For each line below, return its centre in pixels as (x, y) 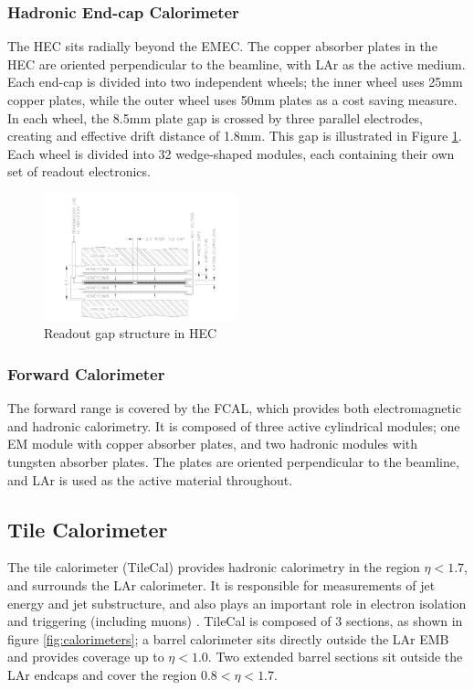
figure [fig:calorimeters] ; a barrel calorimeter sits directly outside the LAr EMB (228, 638)
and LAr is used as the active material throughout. (150, 479)
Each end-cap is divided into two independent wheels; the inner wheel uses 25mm (235, 82)
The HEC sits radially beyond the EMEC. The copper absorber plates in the (222, 46)
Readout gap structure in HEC (131, 333)
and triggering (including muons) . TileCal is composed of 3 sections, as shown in (235, 621)
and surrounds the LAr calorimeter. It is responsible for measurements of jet (221, 584)
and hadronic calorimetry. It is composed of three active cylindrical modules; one (234, 425)
